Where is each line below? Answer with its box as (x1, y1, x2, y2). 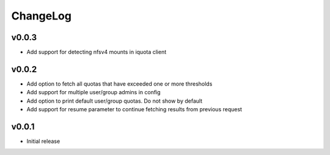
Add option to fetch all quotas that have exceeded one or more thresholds (26, 80, 213, 88)
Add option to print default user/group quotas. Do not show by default (26, 97, 203, 105)
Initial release (26, 137, 61, 145)
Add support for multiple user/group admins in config (26, 89, 161, 96)
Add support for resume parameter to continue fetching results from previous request (26, 106, 243, 113)
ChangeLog (11, 9, 71, 22)
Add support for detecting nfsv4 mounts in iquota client (26, 49, 167, 56)
